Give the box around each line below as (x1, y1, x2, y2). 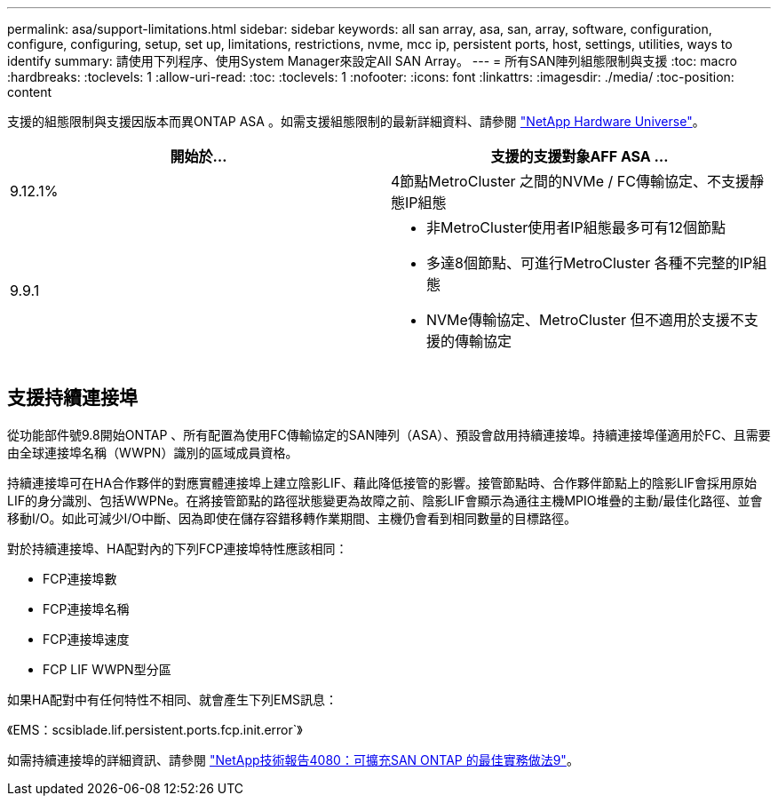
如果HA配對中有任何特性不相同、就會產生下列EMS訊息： (7, 691, 338, 707)
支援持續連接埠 (7, 386, 138, 409)
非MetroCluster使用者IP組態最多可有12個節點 (426, 219, 726, 236)
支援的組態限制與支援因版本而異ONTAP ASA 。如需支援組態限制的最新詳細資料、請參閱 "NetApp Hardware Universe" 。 (7, 114, 705, 129)
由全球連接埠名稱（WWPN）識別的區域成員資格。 (7, 444, 298, 460)
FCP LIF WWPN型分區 (43, 661, 171, 677)
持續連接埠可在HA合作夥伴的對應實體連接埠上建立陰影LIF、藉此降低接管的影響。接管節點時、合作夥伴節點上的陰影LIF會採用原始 (7, 474, 757, 490)
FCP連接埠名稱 (43, 600, 130, 616)
